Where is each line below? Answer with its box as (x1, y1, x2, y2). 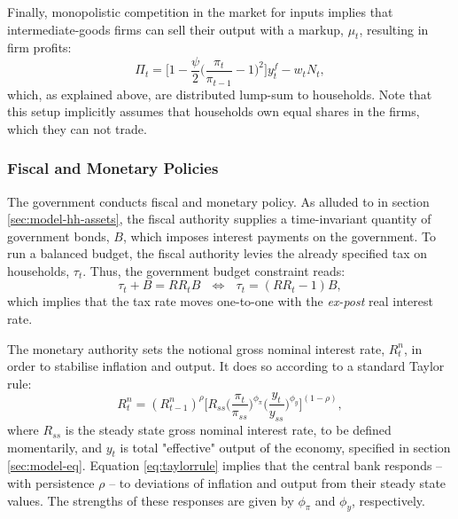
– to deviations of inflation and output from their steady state (109, 474, 446, 492)
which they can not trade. (7, 119, 147, 138)
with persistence (7, 474, 95, 492)
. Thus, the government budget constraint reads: (82, 261, 345, 279)
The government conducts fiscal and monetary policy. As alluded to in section (7, 192, 430, 210)
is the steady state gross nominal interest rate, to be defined (65, 421, 392, 439)
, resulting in (359, 20, 429, 38)
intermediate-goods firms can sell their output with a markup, (7, 20, 344, 38)
